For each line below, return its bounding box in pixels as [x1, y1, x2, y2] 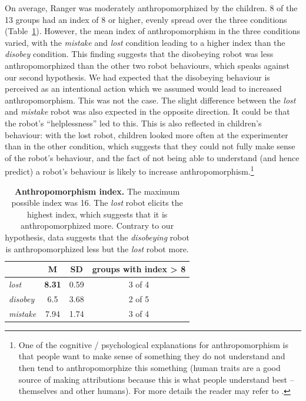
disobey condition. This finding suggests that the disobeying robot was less [5, 48, 274, 60]
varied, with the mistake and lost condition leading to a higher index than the [5, 36, 285, 48]
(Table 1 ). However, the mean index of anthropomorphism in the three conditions [5, 25, 301, 37]
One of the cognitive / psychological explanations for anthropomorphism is [18, 338, 288, 350]
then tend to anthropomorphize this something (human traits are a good [18, 361, 281, 373]
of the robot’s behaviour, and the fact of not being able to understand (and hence [5, 151, 300, 163]
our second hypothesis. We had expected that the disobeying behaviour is [5, 71, 270, 83]
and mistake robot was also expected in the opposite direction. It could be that [5, 105, 290, 118]
